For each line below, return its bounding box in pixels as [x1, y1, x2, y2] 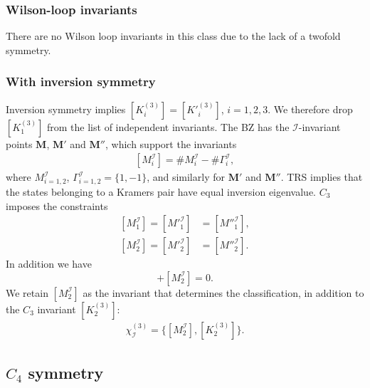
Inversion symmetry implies [6, 101, 126, 116]
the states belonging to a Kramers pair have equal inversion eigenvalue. [6, 184, 317, 199]
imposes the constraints [6, 198, 108, 213]
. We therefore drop [268, 101, 353, 116]
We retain [6, 285, 48, 300]
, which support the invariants [105, 136, 237, 151]
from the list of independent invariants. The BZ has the [47, 119, 290, 134]
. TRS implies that [280, 169, 363, 184]
